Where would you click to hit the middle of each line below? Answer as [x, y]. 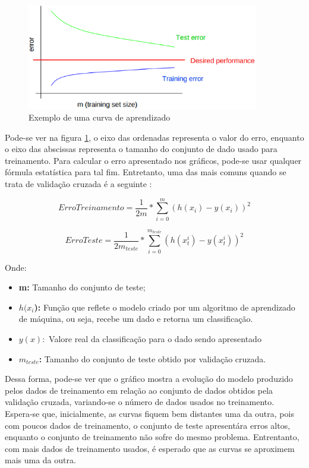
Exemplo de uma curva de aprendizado [100, 117]
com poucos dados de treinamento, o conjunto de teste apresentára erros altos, [148, 425]
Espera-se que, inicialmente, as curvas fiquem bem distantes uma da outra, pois [149, 413]
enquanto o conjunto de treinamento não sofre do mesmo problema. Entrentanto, [152, 437]
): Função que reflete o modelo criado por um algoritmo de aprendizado [165, 307]
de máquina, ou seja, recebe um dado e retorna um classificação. [136, 319]
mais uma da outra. [40, 460]
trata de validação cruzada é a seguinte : [78, 184]
